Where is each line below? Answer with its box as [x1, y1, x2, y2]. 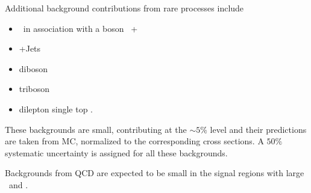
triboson [19, 82, 50, 95]
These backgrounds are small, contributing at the [5, 123, 187, 135]
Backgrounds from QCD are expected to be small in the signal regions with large [5, 167, 304, 179]
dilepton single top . [19, 102, 93, 115]
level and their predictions [210, 123, 307, 135]
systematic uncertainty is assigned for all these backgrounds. [5, 146, 228, 159]
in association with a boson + [23, 22, 138, 34]
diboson [19, 62, 48, 75]
